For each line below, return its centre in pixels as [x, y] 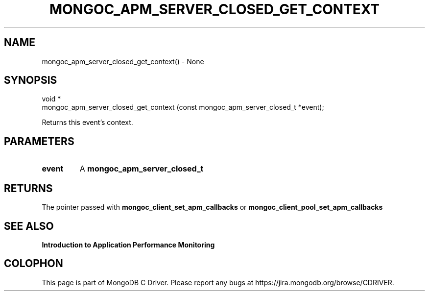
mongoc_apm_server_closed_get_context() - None [123, 61]
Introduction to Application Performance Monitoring [128, 245]
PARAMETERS [39, 141]
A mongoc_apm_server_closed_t [142, 169]
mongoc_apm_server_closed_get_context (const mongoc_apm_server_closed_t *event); [183, 107]
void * [51, 99]
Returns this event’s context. [87, 123]
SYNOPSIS [31, 80]
